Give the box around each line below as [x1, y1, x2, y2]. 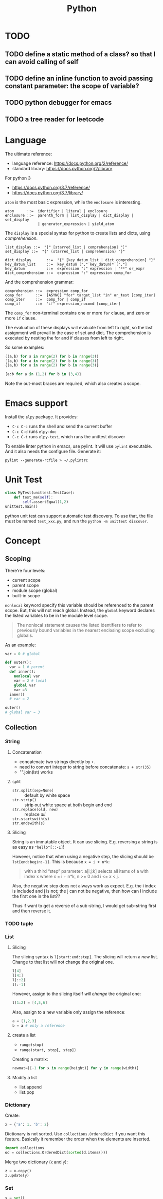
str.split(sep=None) [12, 788, 54, 793]
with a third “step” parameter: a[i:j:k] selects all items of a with [24, 868, 149, 874]
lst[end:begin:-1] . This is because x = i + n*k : [12, 859, 110, 864]
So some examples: [5, 344, 45, 350]
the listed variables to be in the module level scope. [5, 612, 108, 618]
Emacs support [5, 398, 68, 409]
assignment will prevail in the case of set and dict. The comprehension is [5, 330, 151, 336]
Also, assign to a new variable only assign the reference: [12, 1009, 126, 1015]
